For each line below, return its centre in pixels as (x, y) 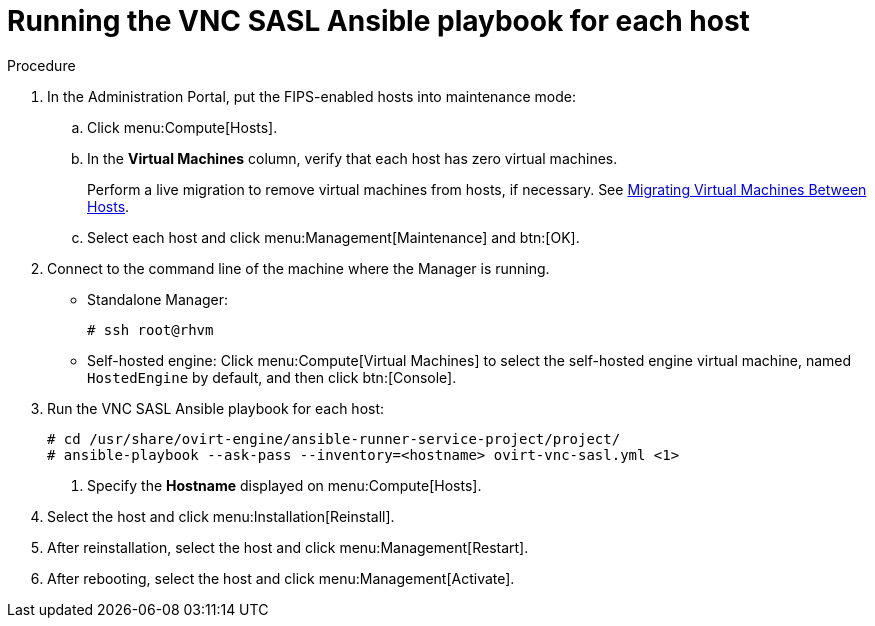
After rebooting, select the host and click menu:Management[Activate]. (281, 578)
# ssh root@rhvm (150, 329)
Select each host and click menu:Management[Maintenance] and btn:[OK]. (333, 237)
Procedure (41, 65)
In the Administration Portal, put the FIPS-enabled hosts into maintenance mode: (312, 96)
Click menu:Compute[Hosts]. (182, 127)
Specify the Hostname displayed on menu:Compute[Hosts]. (284, 485)
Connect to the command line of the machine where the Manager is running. (298, 268)
